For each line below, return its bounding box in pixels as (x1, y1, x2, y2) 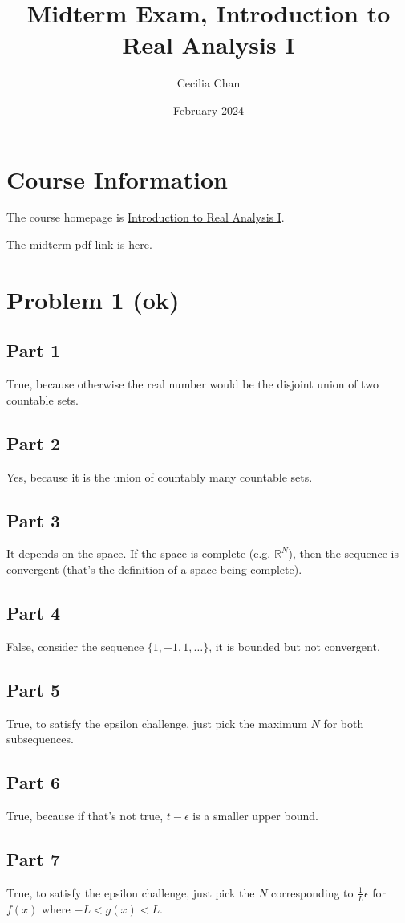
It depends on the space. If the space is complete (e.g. (6, 545, 271, 562)
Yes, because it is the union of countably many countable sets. (6, 468, 313, 485)
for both (323, 714, 364, 731)
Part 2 (6, 430, 61, 455)
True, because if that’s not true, (6, 807, 164, 823)
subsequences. (6, 730, 74, 747)
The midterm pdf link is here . (6, 236, 152, 253)
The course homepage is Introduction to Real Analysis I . (6, 209, 285, 226)
